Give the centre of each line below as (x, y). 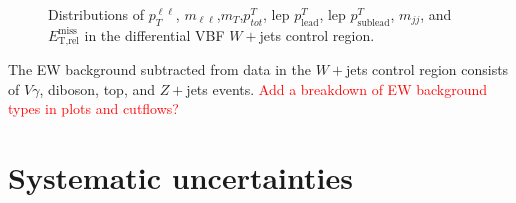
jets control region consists (427, 69)
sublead (373, 22)
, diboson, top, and (97, 88)
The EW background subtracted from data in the (159, 69)
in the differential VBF (154, 34)
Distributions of (96, 14)
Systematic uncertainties (180, 177)
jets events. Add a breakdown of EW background (337, 88)
